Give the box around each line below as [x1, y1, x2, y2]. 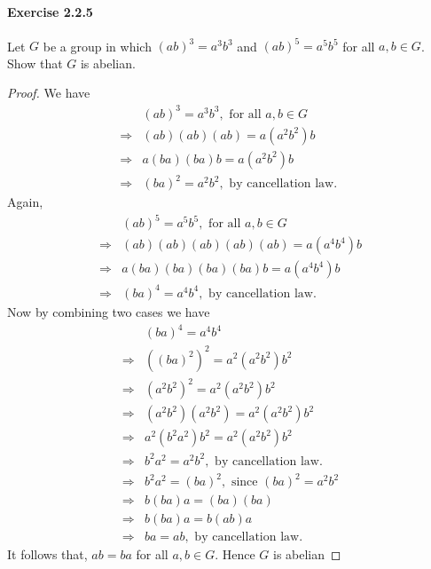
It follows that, [7, 545, 88, 564]
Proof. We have [7, 83, 90, 102]
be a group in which [43, 36, 152, 55]
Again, [7, 193, 43, 211]
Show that [7, 53, 63, 72]
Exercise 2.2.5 [7, 2, 93, 20]
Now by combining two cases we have [7, 302, 210, 320]
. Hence [215, 545, 255, 564]
